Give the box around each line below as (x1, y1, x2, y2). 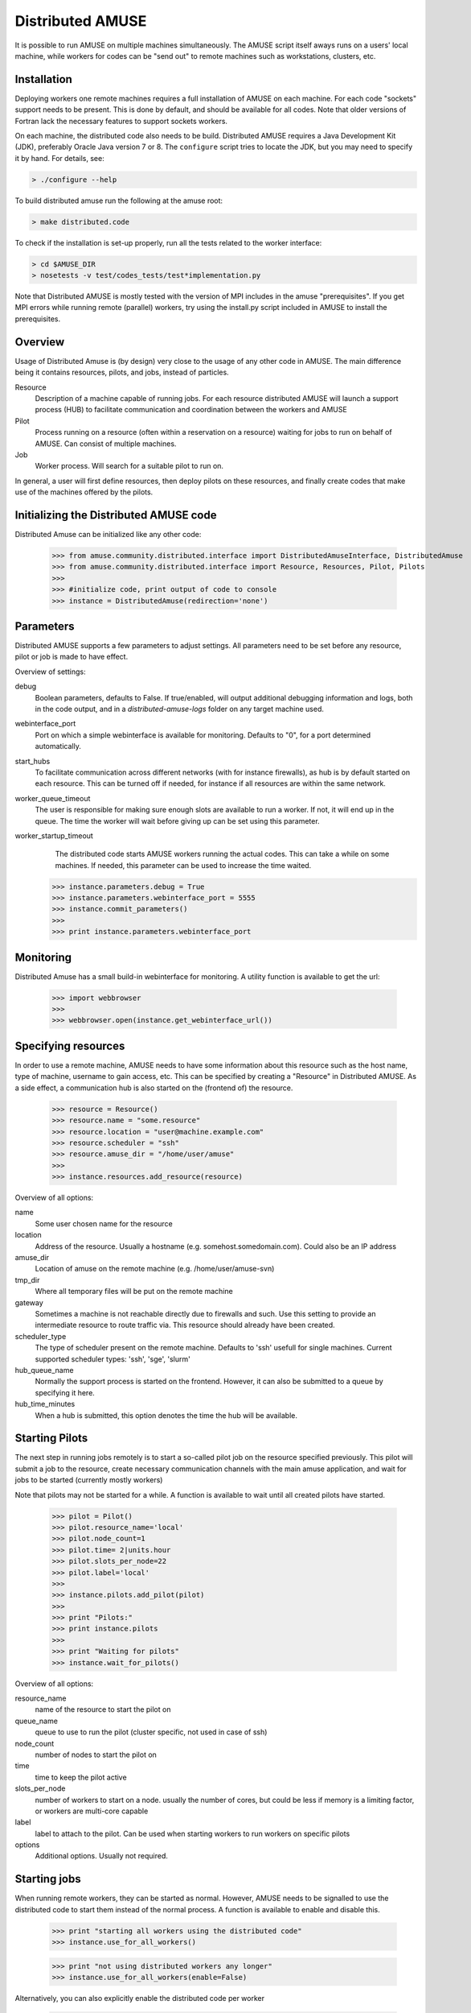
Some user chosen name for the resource (35, 1218, 173, 1228)
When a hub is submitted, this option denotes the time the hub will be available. (35, 1410, 297, 1420)
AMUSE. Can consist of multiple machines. (35, 439, 177, 448)
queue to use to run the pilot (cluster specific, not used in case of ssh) (35, 1727, 268, 1737)
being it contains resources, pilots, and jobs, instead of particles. (14, 367, 229, 378)
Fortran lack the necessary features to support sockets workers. (14, 116, 228, 126)
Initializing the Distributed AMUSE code (14, 508, 217, 522)
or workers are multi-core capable (35, 1806, 149, 1816)
